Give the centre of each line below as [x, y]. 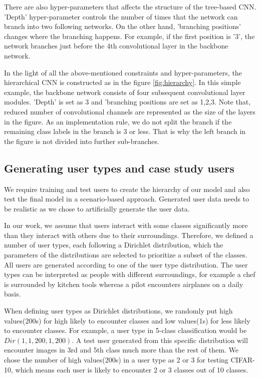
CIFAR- [243, 360]
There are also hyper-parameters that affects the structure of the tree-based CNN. [130, 6]
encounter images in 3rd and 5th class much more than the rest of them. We [121, 350]
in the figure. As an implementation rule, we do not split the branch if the [118, 121]
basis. [13, 294]
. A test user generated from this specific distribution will [160, 340]
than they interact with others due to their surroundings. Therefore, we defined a [129, 235]
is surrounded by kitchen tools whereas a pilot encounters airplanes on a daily [124, 284]
